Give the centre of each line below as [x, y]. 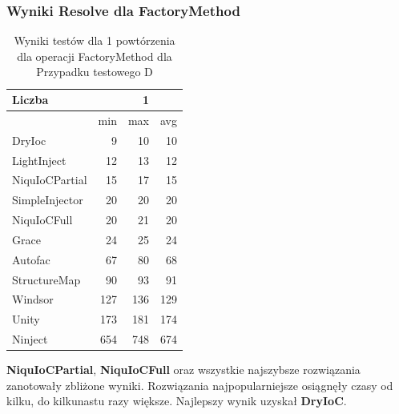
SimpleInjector [48, 200]
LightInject [39, 160]
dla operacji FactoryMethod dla [95, 56]
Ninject [30, 339]
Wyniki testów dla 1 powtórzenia [95, 40]
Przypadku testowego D [95, 72]
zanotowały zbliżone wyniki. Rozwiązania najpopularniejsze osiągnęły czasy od [200, 385]
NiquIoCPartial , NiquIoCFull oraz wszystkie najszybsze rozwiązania [183, 370]
